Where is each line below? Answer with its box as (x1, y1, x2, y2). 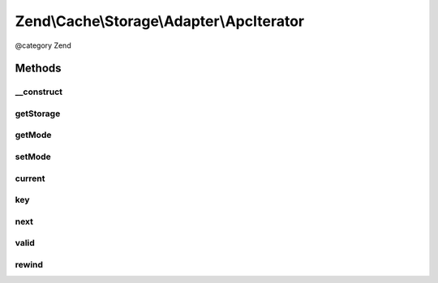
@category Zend (15, 41, 72, 50)
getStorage (15, 108, 61, 119)
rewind (15, 259, 44, 270)
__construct (15, 86, 63, 97)
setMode (15, 151, 52, 162)
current (15, 173, 45, 184)
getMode (15, 130, 52, 141)
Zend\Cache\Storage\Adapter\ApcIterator (15, 12, 304, 30)
